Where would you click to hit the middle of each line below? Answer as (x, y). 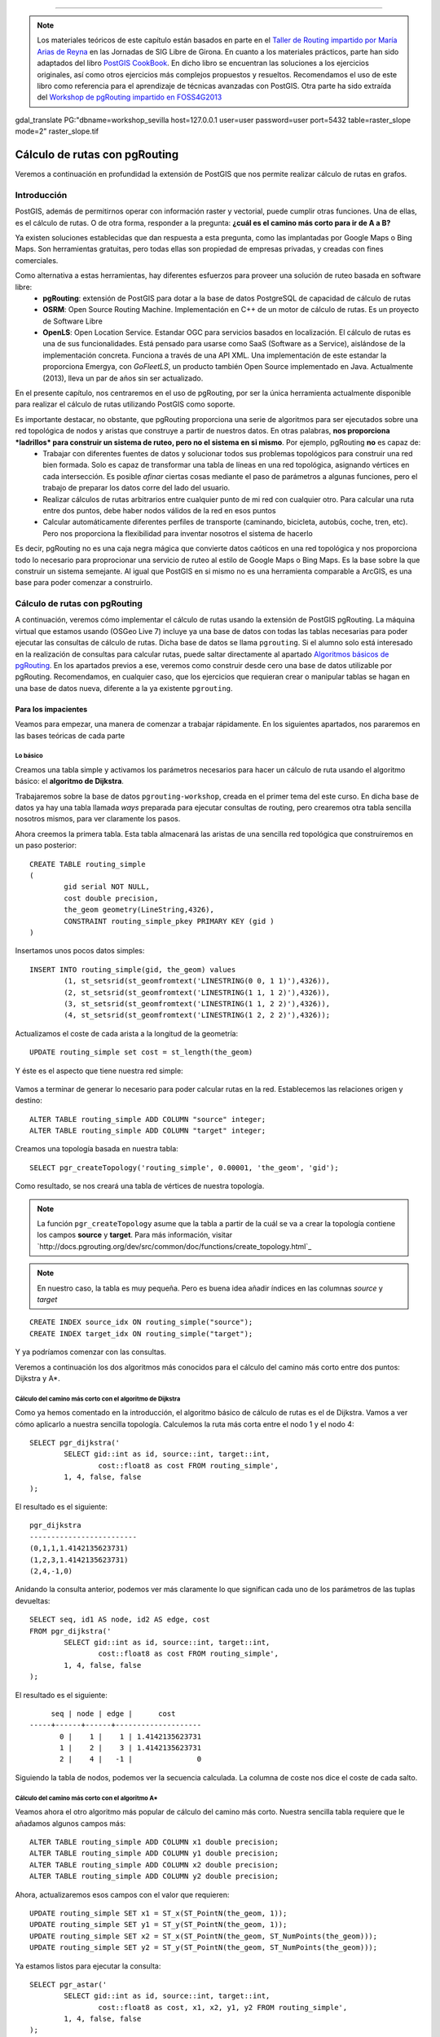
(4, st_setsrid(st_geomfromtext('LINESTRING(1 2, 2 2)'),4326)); (197, 1015)
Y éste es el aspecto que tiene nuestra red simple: (99, 1071)
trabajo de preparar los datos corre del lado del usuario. (136, 488)
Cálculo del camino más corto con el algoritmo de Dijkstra (98, 1399)
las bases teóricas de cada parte (70, 735)
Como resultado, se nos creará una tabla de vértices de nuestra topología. (140, 1186)
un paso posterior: (46, 845)
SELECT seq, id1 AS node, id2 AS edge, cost (120, 1620)
